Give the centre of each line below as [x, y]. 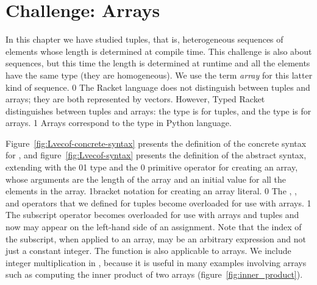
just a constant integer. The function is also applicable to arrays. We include [148, 251]
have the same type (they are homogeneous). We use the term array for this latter [159, 75]
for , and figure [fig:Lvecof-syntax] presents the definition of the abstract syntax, [156, 155]
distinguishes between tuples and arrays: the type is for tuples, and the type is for [158, 111]
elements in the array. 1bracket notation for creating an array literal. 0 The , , [151, 191]
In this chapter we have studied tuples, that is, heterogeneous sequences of [144, 39]
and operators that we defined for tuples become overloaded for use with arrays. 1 [158, 202]
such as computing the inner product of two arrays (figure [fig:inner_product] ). [154, 274]
